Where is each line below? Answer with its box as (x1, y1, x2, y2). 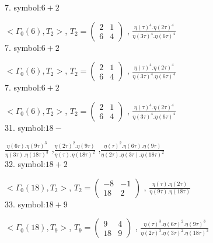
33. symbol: (5, 197, 46, 210)
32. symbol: (5, 158, 46, 170)
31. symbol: (5, 121, 46, 133)
